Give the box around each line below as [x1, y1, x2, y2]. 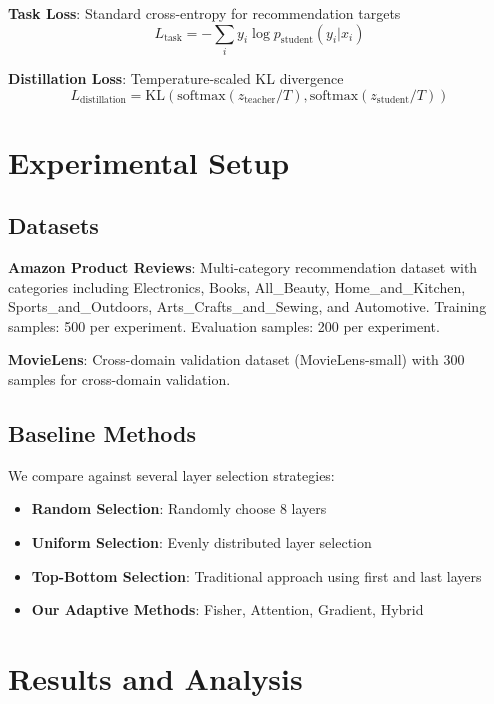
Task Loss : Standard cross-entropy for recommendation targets [8, 3, 401, 23]
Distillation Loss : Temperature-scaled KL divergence [8, 67, 344, 88]
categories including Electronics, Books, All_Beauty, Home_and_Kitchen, [8, 276, 466, 297]
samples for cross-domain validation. [8, 369, 231, 390]
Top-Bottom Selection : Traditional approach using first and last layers [31, 565, 482, 586]
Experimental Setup [8, 141, 290, 182]
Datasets [8, 210, 99, 241]
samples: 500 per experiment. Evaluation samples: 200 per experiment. [8, 315, 440, 336]
